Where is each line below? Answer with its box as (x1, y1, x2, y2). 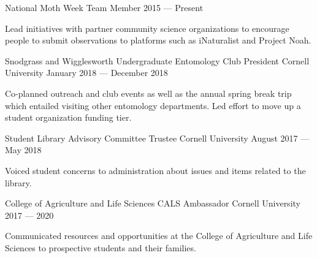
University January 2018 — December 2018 (5, 66, 168, 79)
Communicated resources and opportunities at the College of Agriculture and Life (5, 229, 313, 242)
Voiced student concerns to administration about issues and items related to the (5, 164, 306, 176)
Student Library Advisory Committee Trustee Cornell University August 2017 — (5, 131, 310, 144)
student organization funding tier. (5, 111, 132, 124)
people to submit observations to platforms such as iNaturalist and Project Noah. (5, 34, 311, 47)
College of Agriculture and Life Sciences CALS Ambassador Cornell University (5, 197, 300, 210)
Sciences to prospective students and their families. (5, 241, 196, 254)
